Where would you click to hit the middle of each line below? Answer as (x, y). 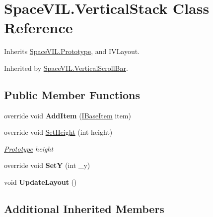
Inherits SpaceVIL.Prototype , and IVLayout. (72, 51)
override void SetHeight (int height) (58, 132)
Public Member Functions (72, 94)
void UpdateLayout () (40, 182)
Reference (38, 27)
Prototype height (29, 148)
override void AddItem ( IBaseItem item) (68, 115)
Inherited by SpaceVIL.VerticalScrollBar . (66, 68)
